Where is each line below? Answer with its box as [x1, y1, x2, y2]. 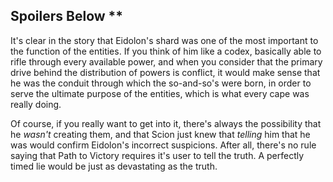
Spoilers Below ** [10, 8, 124, 25]
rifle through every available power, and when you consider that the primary [10, 55, 323, 68]
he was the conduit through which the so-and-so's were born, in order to [10, 77, 312, 89]
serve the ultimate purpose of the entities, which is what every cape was [10, 87, 310, 99]
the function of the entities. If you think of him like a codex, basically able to [10, 45, 322, 57]
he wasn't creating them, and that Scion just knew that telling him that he [10, 128, 311, 140]
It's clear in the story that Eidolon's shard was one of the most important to [10, 34, 319, 46]
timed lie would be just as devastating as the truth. [10, 160, 218, 172]
